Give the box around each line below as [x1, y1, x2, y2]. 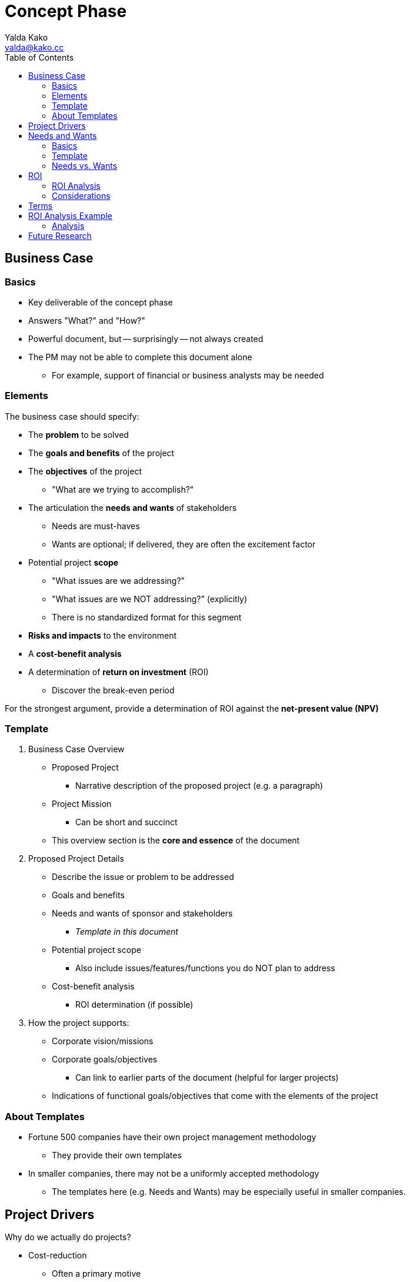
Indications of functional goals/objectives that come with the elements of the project [52, 1091, 378, 1101]
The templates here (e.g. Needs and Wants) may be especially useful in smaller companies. [52, 1187, 406, 1197]
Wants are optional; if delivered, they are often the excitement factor [52, 539, 316, 549]
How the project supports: [28, 1018, 129, 1028]
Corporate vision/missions [52, 1036, 154, 1047]
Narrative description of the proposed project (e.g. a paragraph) [75, 781, 324, 791]
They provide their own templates [52, 1150, 182, 1161]
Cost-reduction [28, 1250, 87, 1261]
